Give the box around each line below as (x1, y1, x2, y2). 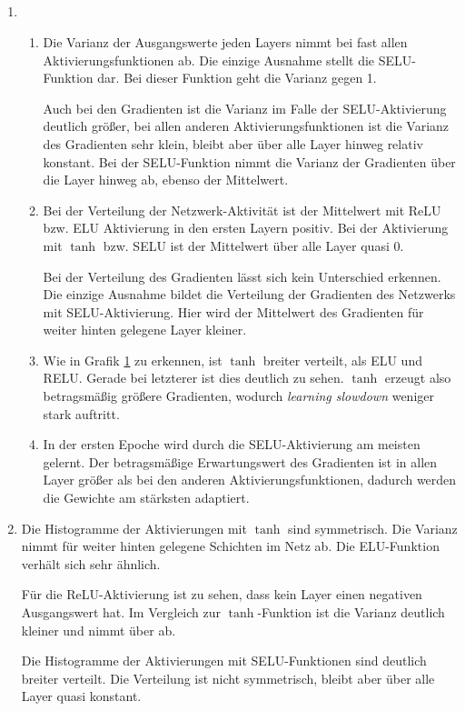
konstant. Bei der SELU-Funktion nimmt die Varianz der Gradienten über (43, 152, 456, 171)
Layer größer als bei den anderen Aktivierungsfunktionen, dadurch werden (43, 470, 457, 489)
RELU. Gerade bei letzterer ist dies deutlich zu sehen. (43, 368, 344, 387)
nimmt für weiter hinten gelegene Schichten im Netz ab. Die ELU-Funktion (21, 536, 440, 556)
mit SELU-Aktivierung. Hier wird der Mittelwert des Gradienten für (43, 302, 424, 321)
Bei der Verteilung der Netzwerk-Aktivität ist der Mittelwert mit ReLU (43, 200, 441, 219)
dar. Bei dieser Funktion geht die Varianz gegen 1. (97, 68, 377, 87)
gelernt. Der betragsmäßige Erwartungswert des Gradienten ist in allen (43, 452, 438, 471)
